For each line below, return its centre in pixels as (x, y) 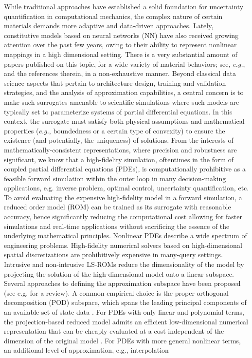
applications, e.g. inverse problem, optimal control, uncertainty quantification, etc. (126, 188)
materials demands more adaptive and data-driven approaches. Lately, (109, 26)
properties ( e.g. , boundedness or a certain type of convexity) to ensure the (115, 130)
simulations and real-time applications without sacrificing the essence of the (117, 226)
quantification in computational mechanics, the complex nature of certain (113, 16)
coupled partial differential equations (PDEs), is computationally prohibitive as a (125, 169)
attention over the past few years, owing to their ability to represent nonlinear (120, 45)
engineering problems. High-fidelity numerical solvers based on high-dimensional (123, 245)
